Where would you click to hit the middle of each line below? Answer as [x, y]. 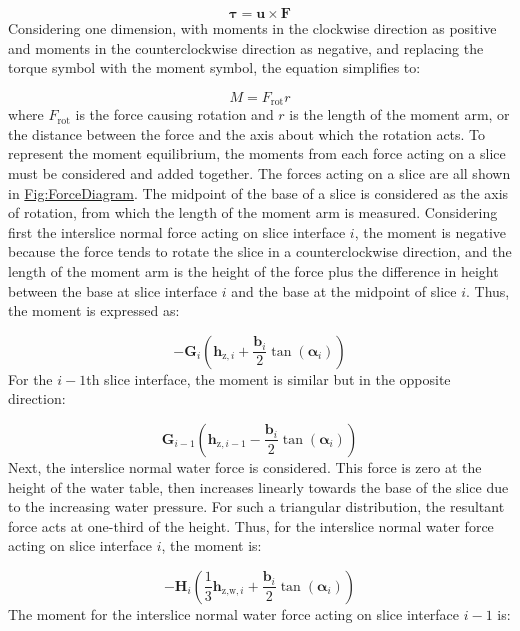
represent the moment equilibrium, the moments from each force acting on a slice [257, 153]
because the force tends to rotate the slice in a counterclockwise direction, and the [260, 251]
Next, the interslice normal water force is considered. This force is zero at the [245, 466]
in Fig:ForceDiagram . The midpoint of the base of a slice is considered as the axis [258, 192]
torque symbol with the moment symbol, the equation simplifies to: [214, 67]
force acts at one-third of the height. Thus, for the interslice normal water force [251, 525]
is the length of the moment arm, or [399, 114]
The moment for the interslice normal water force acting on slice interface [234, 613]
